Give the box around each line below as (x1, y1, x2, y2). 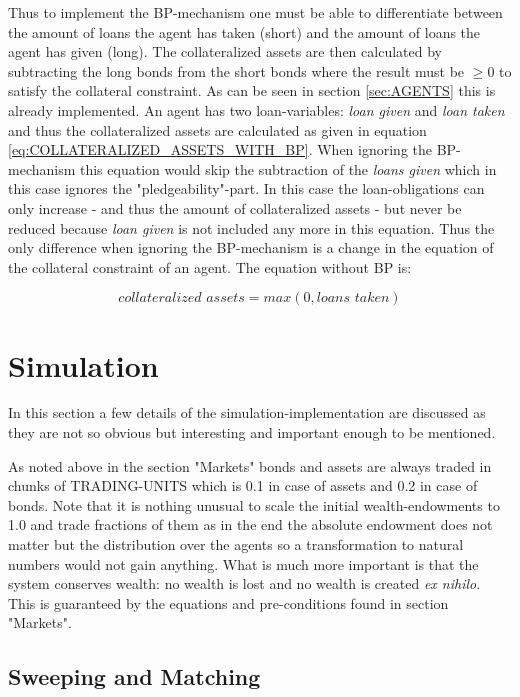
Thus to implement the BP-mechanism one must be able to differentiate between (8, 2, 503, 22)
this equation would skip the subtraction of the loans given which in (80, 158, 497, 179)
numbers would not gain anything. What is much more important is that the (8, 553, 479, 574)
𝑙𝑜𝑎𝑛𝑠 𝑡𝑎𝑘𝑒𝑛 (316, 291, 390, 306)
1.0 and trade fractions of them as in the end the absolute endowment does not (8, 514, 493, 535)
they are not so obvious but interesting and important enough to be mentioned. (8, 422, 496, 443)
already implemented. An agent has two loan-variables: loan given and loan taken (8, 99, 505, 120)
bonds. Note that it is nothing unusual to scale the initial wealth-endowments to (8, 494, 500, 515)
